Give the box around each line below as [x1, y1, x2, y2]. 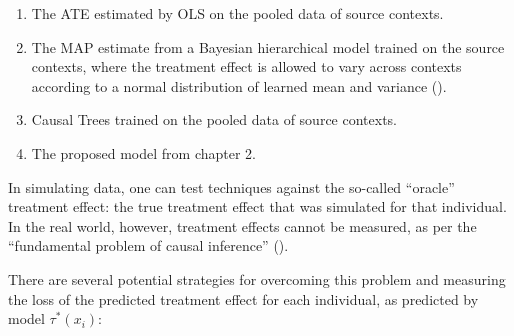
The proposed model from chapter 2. [31, 142, 256, 163]
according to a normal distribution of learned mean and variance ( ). [31, 75, 447, 96]
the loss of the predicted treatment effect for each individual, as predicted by [8, 288, 479, 309]
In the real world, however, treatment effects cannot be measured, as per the [8, 215, 477, 236]
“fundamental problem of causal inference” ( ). [8, 235, 289, 256]
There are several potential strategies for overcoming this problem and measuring [8, 268, 506, 289]
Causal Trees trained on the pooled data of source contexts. [31, 109, 397, 130]
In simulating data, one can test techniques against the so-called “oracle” [8, 176, 455, 197]
